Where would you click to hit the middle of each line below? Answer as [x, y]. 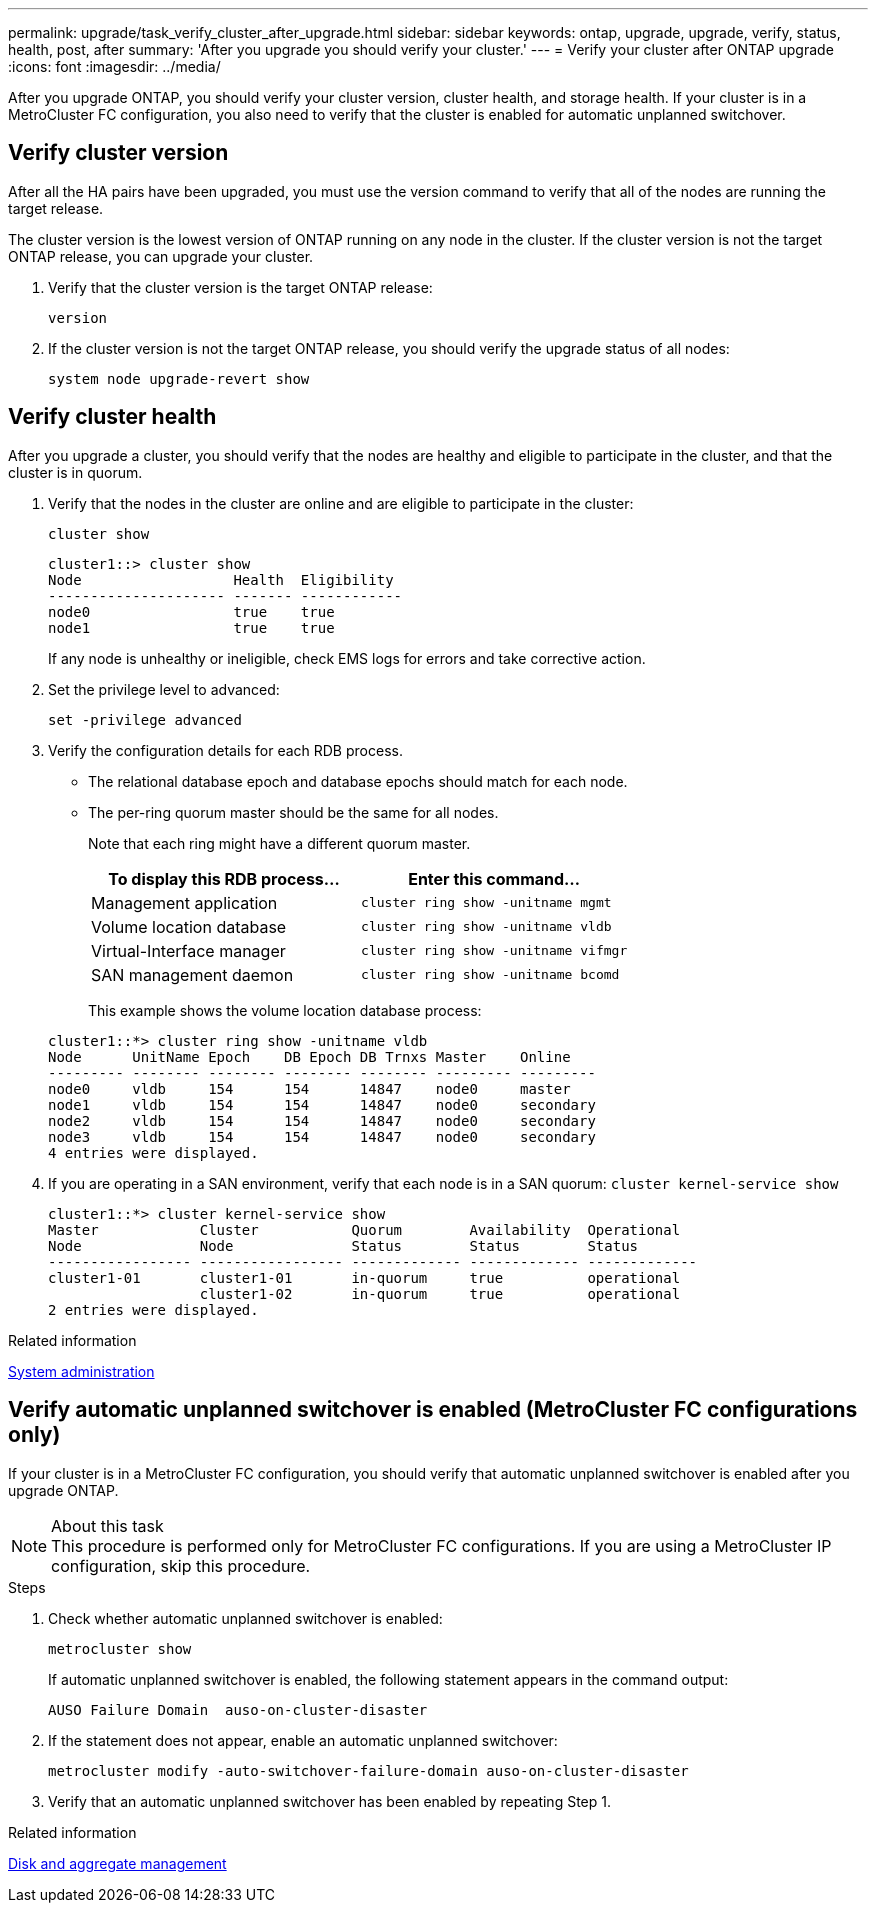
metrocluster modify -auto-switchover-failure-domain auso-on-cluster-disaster [368, 1770]
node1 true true [191, 627]
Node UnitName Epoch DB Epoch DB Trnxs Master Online [309, 1056]
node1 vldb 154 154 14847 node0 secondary [322, 1104]
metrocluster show [120, 1648]
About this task [107, 1525]
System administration [81, 1371]
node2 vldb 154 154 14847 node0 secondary [322, 1120]
